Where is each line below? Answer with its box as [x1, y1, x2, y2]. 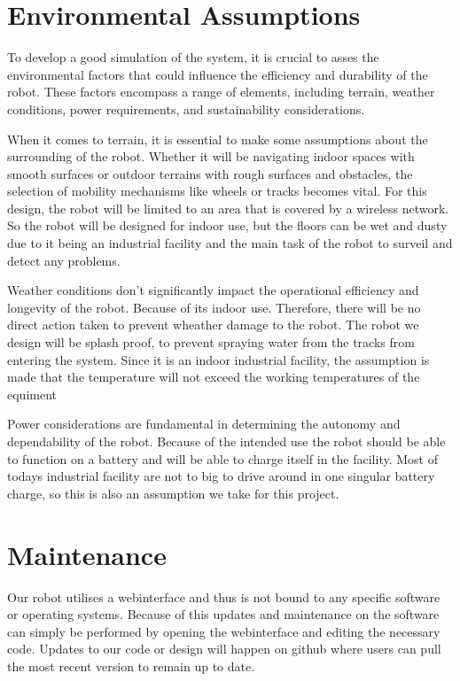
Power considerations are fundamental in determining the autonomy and [7, 414, 401, 433]
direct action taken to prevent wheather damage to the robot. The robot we [7, 315, 419, 334]
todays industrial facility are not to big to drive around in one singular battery [7, 467, 435, 485]
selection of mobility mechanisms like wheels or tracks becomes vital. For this [7, 182, 427, 200]
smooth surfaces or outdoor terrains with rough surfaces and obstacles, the [7, 164, 413, 182]
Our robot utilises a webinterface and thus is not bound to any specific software [7, 587, 441, 606]
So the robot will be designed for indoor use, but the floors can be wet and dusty [7, 216, 448, 235]
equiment [7, 384, 57, 403]
